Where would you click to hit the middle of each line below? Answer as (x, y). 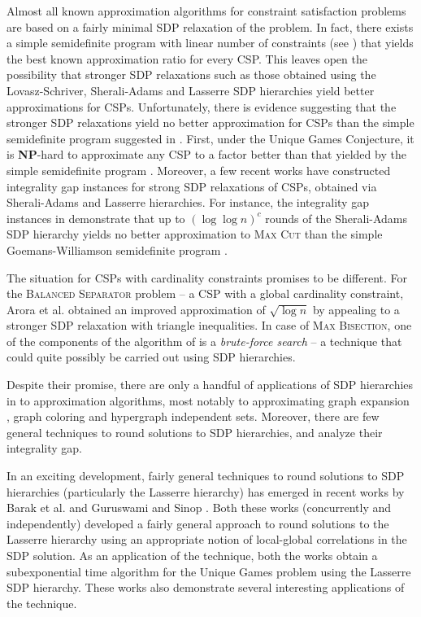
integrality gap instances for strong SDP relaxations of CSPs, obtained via (192, 186)
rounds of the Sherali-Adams (336, 218)
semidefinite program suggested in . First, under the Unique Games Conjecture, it (210, 138)
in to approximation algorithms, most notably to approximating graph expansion (208, 400)
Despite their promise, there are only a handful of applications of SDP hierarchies (210, 385)
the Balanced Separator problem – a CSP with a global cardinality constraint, (205, 293)
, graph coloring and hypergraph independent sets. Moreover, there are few (193, 416)
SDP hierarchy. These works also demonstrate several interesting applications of (206, 587)
